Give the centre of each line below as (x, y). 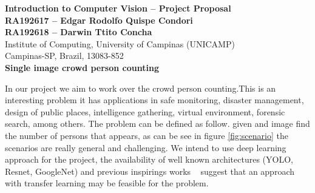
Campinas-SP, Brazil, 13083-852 (64, 56)
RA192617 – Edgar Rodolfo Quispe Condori (99, 20)
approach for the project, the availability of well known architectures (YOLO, (149, 159)
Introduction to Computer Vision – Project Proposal (118, 8)
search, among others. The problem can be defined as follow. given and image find (157, 124)
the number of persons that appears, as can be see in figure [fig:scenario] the (147, 135)
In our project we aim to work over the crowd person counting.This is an (141, 88)
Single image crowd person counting (82, 67)
